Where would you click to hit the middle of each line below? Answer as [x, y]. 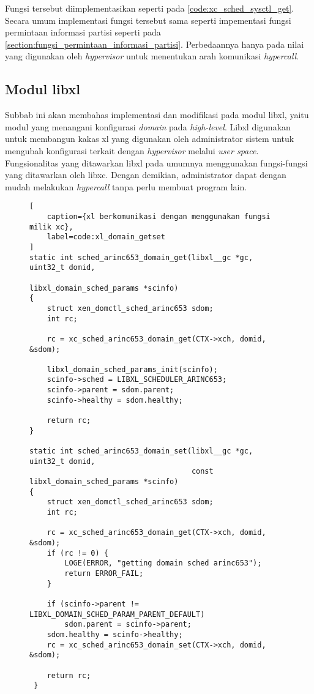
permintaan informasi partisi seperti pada [83, 32]
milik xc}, [51, 227]
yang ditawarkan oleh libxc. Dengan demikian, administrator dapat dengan [146, 175]
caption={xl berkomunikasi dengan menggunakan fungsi [159, 216]
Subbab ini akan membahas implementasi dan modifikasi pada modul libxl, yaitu [157, 115]
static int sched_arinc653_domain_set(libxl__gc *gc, [141, 451]
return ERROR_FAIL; [104, 573]
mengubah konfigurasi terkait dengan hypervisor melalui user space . [132, 150]
